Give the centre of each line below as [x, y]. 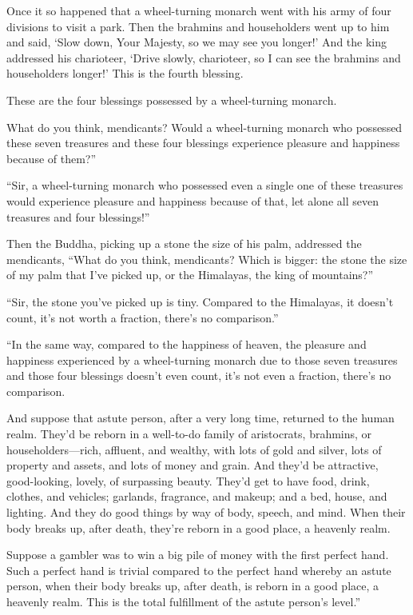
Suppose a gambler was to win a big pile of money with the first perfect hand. [198, 555]
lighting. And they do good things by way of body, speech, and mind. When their [206, 512]
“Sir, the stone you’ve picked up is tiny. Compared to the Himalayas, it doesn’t [200, 301]
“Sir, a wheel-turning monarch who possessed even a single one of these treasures [205, 185]
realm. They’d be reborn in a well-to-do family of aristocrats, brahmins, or [189, 434]
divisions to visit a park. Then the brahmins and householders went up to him [198, 26]
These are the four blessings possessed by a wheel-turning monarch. [172, 100]
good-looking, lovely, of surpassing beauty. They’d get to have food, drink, [188, 480]
